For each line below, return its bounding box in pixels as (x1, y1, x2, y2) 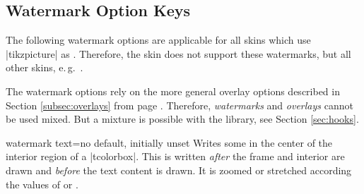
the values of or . (6, 176, 78, 191)
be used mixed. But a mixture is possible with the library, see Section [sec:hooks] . (6, 111, 359, 126)
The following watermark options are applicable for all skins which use (6, 32, 311, 47)
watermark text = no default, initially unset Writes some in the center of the (6, 135, 333, 150)
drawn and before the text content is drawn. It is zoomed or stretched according (6, 162, 352, 177)
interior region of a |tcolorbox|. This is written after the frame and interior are (6, 149, 345, 164)
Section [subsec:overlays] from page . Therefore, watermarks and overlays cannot (6, 97, 353, 112)
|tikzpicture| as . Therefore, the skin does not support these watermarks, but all (6, 46, 351, 61)
